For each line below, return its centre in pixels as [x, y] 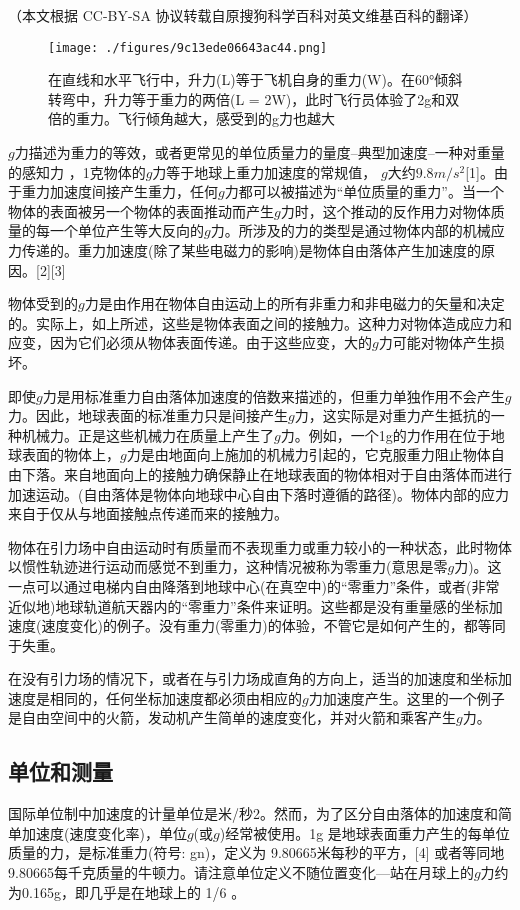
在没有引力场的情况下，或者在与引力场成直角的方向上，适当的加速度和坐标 [253, 678]
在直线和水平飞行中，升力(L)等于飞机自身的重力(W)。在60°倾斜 [255, 79]
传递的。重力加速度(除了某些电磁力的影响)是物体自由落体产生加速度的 [251, 250]
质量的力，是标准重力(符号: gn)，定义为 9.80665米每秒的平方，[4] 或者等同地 [256, 852]
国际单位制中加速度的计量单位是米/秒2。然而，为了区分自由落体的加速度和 [253, 813]
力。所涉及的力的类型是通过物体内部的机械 [350, 230]
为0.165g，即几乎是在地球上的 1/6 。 [127, 891]
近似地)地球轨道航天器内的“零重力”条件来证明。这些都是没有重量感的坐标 [248, 605]
